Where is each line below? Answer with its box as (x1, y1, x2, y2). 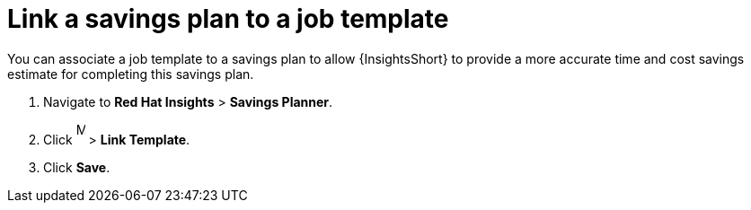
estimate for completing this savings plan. (7, 66, 254, 82)
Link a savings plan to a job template (7, 4, 449, 34)
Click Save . (43, 159, 110, 175)
